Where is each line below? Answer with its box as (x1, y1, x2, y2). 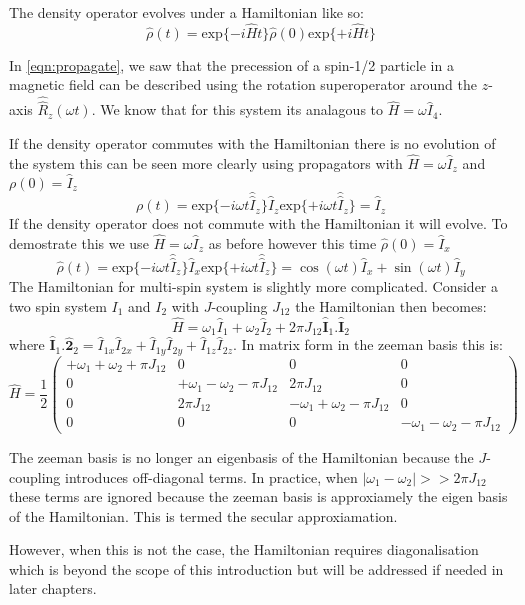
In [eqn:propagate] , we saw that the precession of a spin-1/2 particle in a (9, 54, 454, 75)
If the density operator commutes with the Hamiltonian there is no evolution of (9, 133, 496, 154)
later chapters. (9, 578, 97, 599)
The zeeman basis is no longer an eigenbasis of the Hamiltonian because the (9, 446, 474, 467)
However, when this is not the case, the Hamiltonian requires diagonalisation (9, 539, 479, 560)
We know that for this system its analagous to (100, 99, 383, 120)
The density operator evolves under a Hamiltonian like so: (9, 2, 365, 22)
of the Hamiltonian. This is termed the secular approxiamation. (9, 505, 398, 526)
